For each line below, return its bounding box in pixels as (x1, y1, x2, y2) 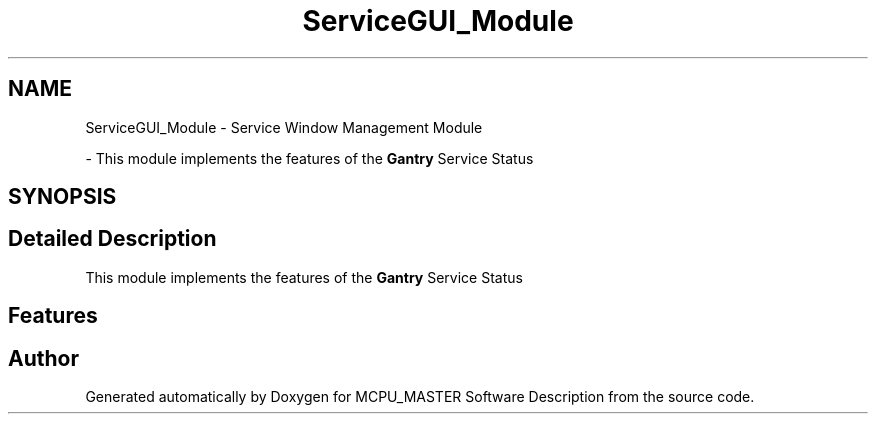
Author (8, 345, 79, 371)
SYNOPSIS (8, 184, 117, 210)
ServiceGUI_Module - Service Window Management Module (85, 118, 483, 136)
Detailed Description (8, 226, 217, 252)
